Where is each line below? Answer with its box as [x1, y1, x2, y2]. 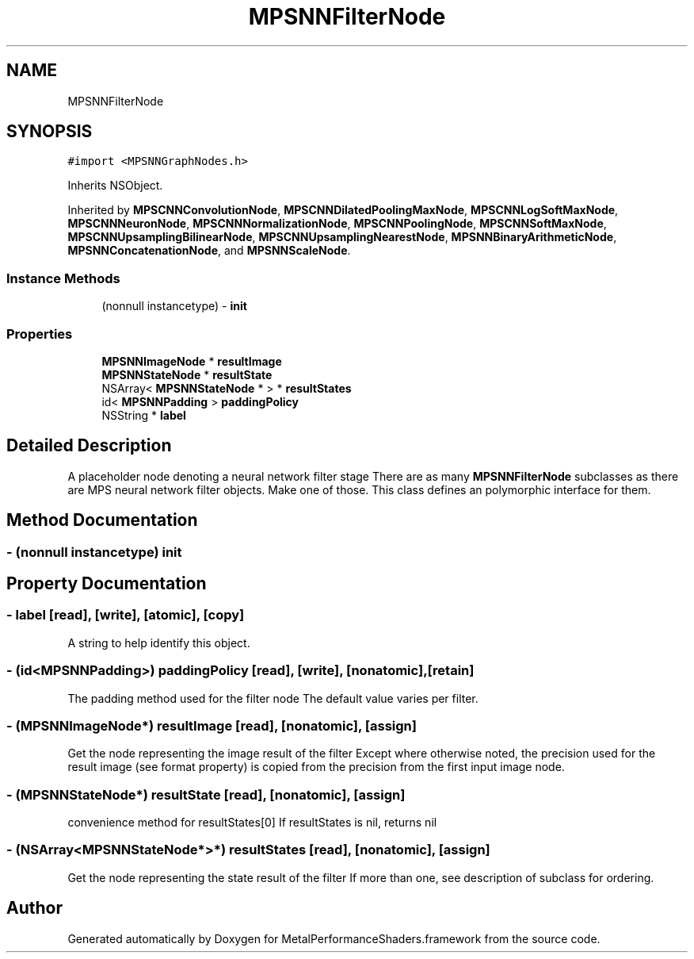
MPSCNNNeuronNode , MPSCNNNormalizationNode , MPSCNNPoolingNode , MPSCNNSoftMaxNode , [67, 217, 607, 231]
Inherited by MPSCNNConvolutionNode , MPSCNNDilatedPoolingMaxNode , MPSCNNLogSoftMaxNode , [67, 203, 619, 217]
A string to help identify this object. [67, 635, 250, 650]
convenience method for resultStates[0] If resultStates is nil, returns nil [67, 815, 437, 830]
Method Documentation [6, 510, 198, 531]
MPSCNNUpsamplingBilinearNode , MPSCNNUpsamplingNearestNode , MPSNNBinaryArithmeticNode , [67, 230, 617, 244]
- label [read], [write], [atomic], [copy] [6, 607, 245, 623]
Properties [6, 325, 73, 342]
